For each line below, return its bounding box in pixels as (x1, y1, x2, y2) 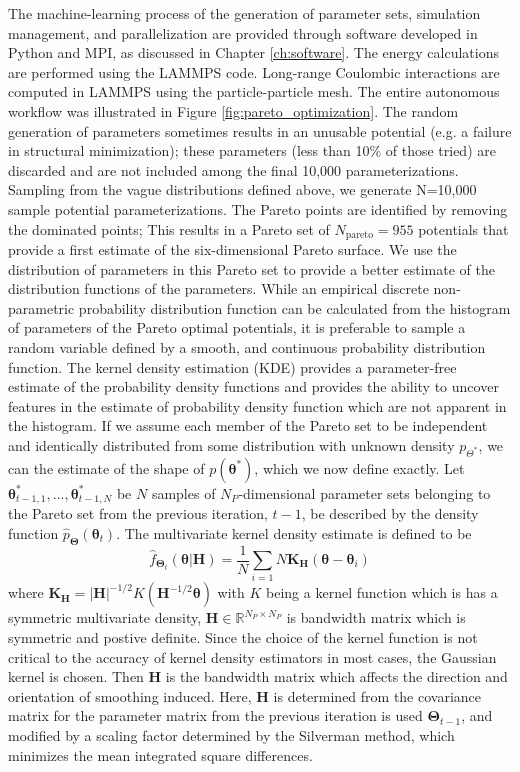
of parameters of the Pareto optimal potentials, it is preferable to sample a (8, 317, 466, 338)
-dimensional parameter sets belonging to (238, 482, 491, 503)
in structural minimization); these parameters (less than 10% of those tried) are (8, 140, 496, 161)
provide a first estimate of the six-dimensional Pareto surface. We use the (8, 238, 457, 259)
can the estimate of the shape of (8, 457, 205, 478)
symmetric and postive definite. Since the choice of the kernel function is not (8, 626, 478, 647)
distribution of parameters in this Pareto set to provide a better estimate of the (8, 258, 495, 279)
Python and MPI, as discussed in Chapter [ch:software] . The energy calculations (8, 42, 499, 63)
